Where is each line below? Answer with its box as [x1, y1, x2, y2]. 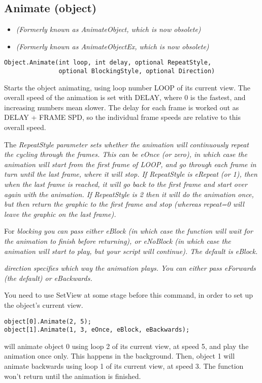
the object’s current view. [4, 299, 83, 310]
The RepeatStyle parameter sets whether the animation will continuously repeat [4, 139, 249, 149]
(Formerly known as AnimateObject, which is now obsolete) [16, 24, 201, 35]
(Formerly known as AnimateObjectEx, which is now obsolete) [16, 41, 209, 51]
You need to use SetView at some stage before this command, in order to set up [4, 290, 253, 300]
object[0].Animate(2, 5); [4, 317, 91, 325]
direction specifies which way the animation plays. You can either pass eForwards [4, 263, 256, 273]
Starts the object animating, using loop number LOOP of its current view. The [4, 82, 250, 92]
